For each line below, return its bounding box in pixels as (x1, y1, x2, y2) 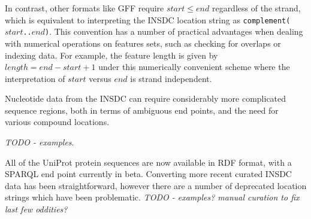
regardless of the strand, (212, 2, 301, 14)
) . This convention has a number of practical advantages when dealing (44, 25, 303, 38)
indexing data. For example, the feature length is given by (5, 48, 218, 61)
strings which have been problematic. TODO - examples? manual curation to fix (5, 191, 300, 203)
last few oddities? (5, 203, 68, 215)
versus (89, 72, 111, 84)
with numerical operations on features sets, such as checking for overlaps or (5, 36, 281, 49)
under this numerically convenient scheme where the (98, 60, 290, 73)
